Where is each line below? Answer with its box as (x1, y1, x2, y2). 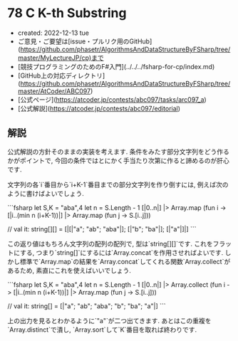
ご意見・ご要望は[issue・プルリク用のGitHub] (17, 37, 152, 46)
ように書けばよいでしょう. (7, 189, 84, 197)
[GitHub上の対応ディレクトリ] (17, 71, 105, 80)
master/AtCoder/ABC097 (17, 87, 91, 95)
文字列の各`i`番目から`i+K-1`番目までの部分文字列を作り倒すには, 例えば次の (7, 180, 229, 189)
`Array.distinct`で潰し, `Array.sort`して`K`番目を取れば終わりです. (7, 325, 197, 334)
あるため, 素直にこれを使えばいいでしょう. (7, 266, 132, 275)
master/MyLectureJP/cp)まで (17, 53, 105, 62)
